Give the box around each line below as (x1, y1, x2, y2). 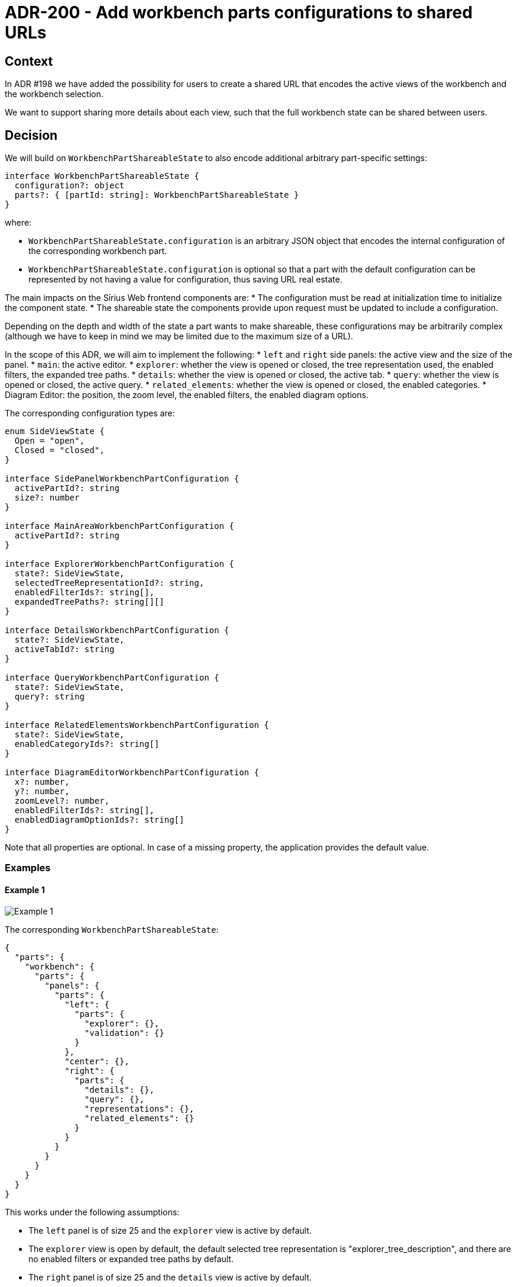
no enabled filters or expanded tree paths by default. (28, 1253, 234, 1264)
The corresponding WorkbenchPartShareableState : (5, 924, 219, 935)
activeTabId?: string (14, 644, 115, 654)
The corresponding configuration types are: (5, 408, 175, 419)
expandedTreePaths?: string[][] (14, 597, 164, 607)
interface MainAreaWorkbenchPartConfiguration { (5, 521, 234, 531)
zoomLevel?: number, (14, 796, 110, 806)
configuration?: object (14, 181, 125, 191)
